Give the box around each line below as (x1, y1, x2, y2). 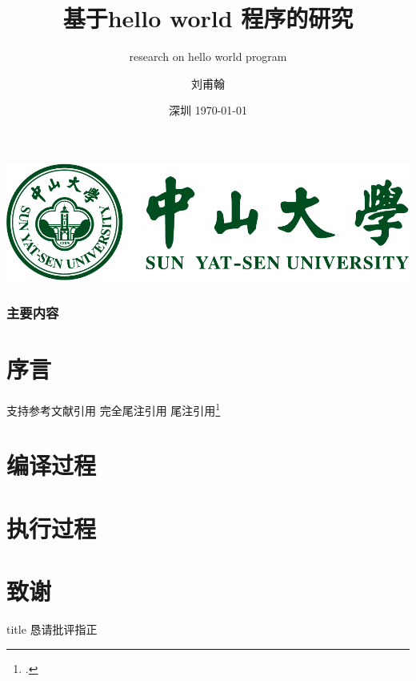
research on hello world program (129, 48, 287, 65)
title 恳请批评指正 (6, 621, 98, 638)
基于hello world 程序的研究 (62, 2, 354, 34)
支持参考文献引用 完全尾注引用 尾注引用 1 (6, 399, 221, 418)
